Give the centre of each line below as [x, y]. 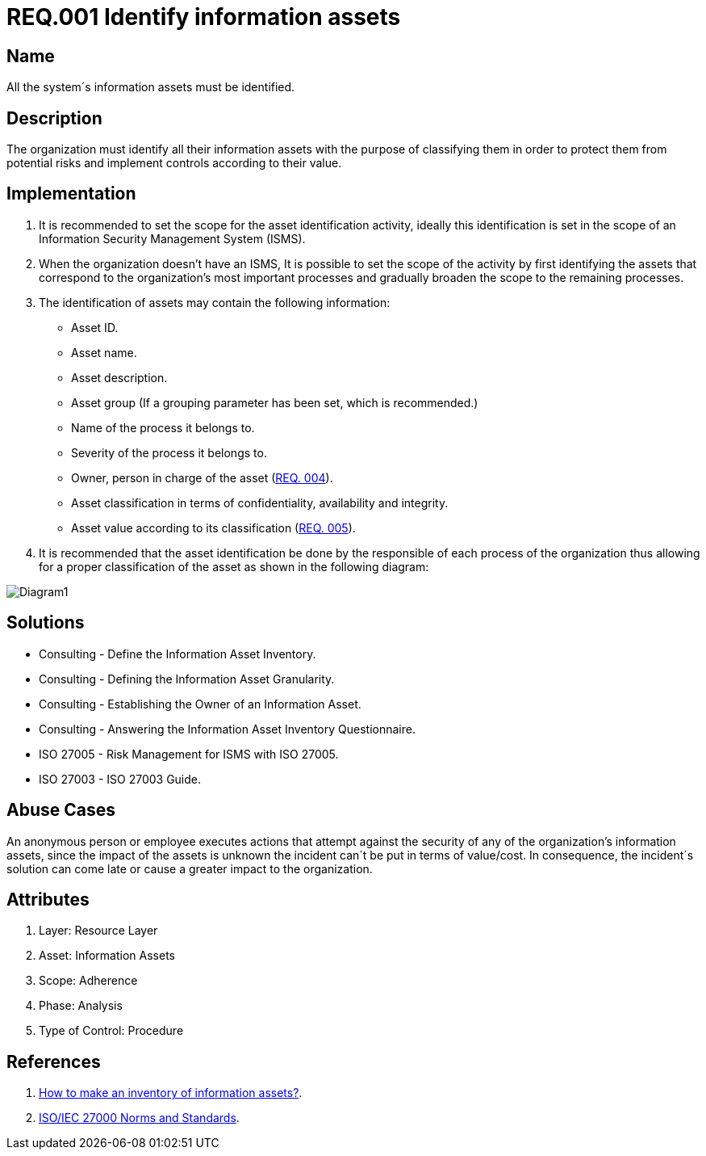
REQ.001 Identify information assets [204, 17]
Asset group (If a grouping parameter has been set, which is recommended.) [275, 402]
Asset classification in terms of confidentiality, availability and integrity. [260, 502]
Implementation [71, 194]
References [54, 1061]
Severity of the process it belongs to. [169, 452]
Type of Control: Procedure [111, 1031]
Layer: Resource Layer [98, 931]
